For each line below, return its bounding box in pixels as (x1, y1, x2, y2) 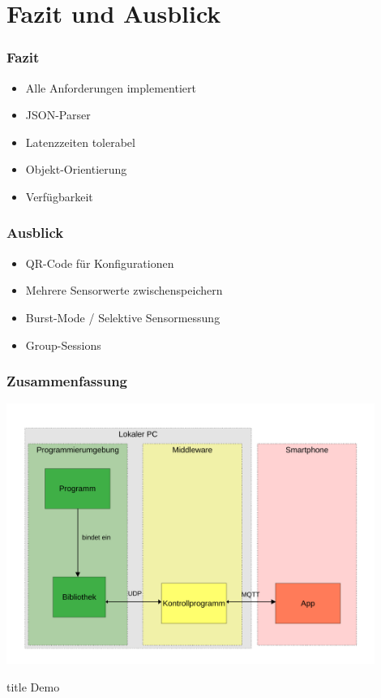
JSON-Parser (25, 106, 91, 123)
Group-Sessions (25, 336, 101, 353)
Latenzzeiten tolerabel (25, 133, 135, 150)
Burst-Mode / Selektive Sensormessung (25, 308, 220, 325)
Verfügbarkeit (25, 187, 93, 205)
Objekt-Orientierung (25, 161, 127, 178)
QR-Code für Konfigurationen (25, 254, 174, 271)
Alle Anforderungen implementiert (25, 79, 196, 96)
